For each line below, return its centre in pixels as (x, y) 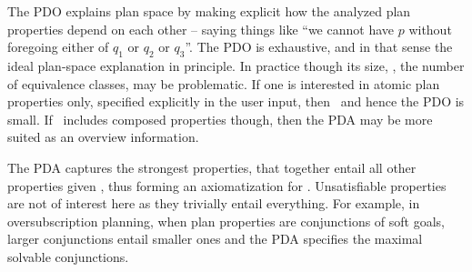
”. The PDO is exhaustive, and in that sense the (319, 47)
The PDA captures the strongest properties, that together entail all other (212, 167)
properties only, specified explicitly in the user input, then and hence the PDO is (236, 101)
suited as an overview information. (103, 137)
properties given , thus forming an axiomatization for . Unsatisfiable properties (227, 185)
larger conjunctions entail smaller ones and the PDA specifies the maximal (215, 239)
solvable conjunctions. (68, 256)
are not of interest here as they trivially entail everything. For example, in (214, 203)
